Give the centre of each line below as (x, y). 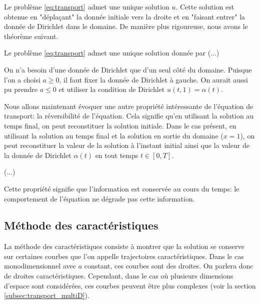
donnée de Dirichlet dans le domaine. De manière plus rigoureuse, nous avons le (126, 26)
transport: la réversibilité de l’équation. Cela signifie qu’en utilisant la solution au (129, 116)
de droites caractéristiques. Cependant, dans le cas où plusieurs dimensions (119, 276)
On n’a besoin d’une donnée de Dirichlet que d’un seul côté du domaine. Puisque (128, 69)
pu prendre (21, 89)
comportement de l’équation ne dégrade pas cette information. (99, 198)
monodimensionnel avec (40, 266)
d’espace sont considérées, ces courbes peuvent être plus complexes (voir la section (130, 285)
